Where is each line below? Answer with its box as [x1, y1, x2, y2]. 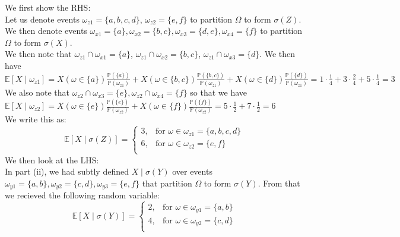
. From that [258, 176, 300, 189]
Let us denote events [5, 12, 80, 25]
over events [172, 165, 212, 178]
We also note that [5, 86, 69, 99]
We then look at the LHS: [5, 153, 99, 166]
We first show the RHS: [5, 1, 91, 13]
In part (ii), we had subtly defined [5, 165, 129, 178]
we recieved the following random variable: [5, 189, 160, 201]
